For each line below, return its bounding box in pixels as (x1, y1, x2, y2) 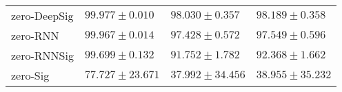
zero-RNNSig (11, 47, 74, 63)
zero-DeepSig (11, 8, 74, 23)
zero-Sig (11, 67, 50, 83)
